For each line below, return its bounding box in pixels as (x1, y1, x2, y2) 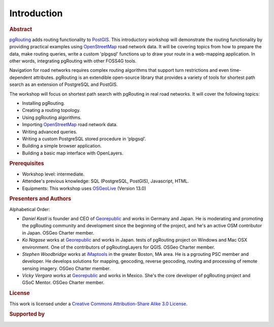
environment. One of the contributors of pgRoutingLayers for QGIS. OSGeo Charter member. (22, 244, 215, 250)
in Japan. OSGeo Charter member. (22, 229, 94, 236)
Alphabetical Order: (9, 206, 50, 212)
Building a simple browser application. (22, 143, 102, 149)
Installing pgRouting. (22, 100, 65, 106)
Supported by (9, 311, 45, 318)
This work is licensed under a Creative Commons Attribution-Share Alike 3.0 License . (9, 301, 188, 307)
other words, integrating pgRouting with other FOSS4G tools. (9, 57, 137, 64)
